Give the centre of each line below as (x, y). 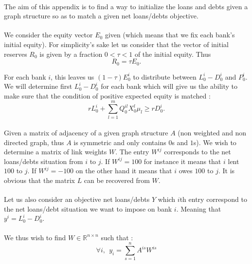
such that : (117, 237)
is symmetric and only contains (120, 142)
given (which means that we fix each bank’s (170, 35)
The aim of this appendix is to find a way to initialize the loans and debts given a (126, 6)
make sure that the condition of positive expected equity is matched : (107, 95)
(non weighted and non (212, 133)
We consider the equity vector (48, 35)
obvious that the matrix (39, 180)
